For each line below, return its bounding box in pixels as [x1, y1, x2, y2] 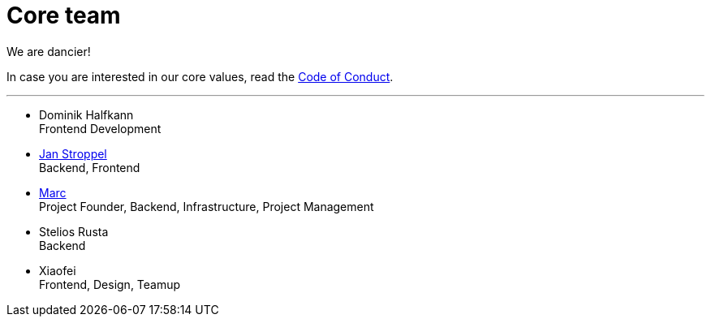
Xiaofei [39, 263, 76, 278]
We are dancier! [6, 44, 91, 58]
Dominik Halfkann [39, 107, 134, 122]
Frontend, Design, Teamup [39, 277, 181, 291]
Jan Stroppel [39, 146, 107, 161]
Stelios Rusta [39, 224, 109, 239]
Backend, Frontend [39, 160, 140, 174]
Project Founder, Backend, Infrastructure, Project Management [39, 199, 374, 213]
